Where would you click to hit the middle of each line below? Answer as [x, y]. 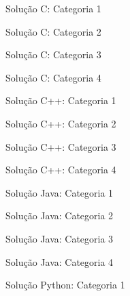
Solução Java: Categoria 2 [60, 215]
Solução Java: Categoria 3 [60, 238]
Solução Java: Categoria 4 [60, 261]
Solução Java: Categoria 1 [60, 192]
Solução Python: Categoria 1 [65, 285]
